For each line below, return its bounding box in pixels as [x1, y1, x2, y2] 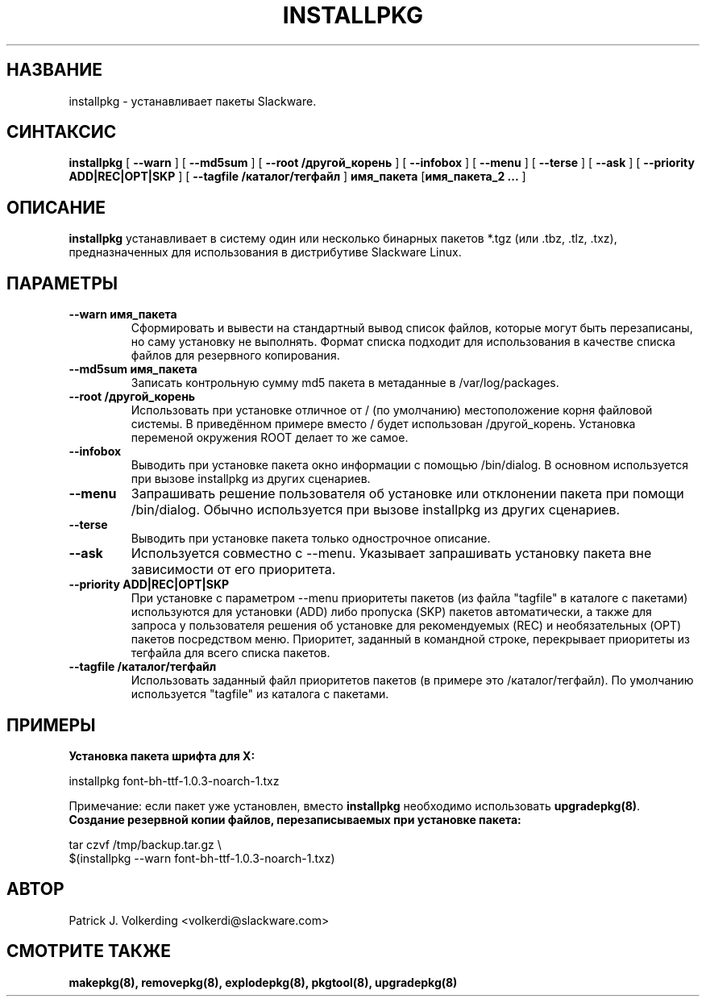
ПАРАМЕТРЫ [6, 273, 118, 293]
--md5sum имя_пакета [69, 362, 197, 377]
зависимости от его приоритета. [131, 561, 336, 578]
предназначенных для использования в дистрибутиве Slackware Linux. [69, 245, 462, 260]
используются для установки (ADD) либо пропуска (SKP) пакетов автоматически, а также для [131, 605, 652, 619]
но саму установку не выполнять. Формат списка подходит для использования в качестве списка [131, 335, 675, 349]
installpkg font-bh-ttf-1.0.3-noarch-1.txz [69, 773, 280, 788]
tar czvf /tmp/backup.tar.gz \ [69, 837, 222, 851]
